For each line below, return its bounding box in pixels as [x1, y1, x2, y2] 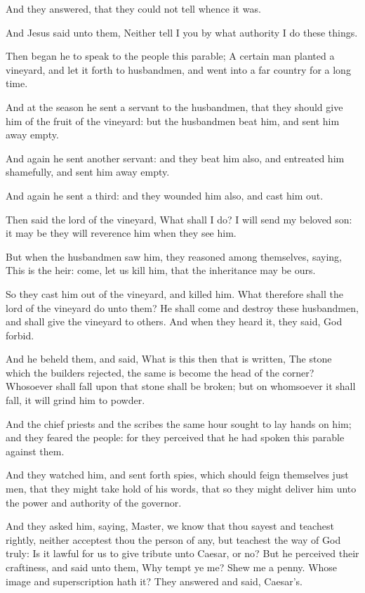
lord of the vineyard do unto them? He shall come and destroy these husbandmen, [6, 300, 359, 315]
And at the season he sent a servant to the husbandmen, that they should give [6, 99, 343, 114]
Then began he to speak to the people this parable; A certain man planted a [6, 48, 335, 63]
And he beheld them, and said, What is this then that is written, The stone [6, 351, 332, 366]
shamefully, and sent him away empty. [6, 164, 170, 179]
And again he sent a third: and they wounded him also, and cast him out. [6, 188, 324, 202]
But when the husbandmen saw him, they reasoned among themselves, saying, [6, 249, 342, 263]
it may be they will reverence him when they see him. [6, 226, 237, 240]
